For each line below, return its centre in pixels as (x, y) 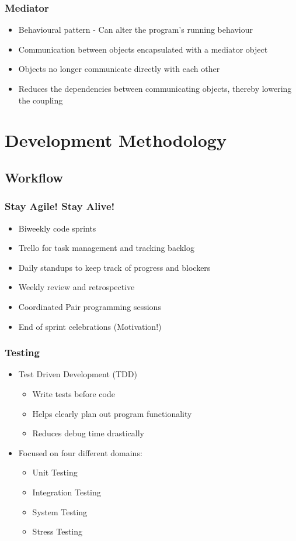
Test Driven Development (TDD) (78, 374)
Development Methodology (116, 140)
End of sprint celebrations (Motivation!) (90, 326)
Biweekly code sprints (57, 228)
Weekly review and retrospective (76, 287)
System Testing (60, 511)
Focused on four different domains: (80, 452)
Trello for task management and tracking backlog (106, 248)
